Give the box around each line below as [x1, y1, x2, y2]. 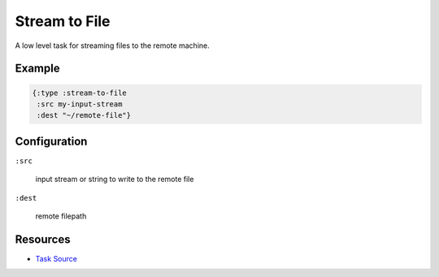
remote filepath [35, 211, 87, 221]
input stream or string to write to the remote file [35, 175, 194, 184]
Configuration [15, 134, 88, 148]
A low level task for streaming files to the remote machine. [15, 41, 211, 50]
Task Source [35, 253, 77, 263]
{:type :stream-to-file [32, 88, 128, 97]
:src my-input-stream [37, 99, 123, 109]
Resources [15, 232, 71, 246]
